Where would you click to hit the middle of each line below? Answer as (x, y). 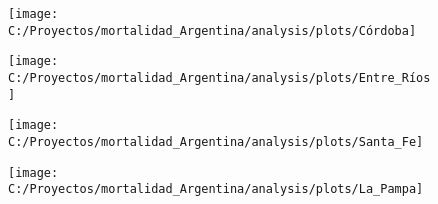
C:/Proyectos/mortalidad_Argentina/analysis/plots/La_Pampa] (216, 189)
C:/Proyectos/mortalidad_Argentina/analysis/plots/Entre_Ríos (219, 77)
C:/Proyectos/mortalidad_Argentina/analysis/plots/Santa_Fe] (216, 141)
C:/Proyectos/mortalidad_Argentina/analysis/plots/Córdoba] (212, 30)
